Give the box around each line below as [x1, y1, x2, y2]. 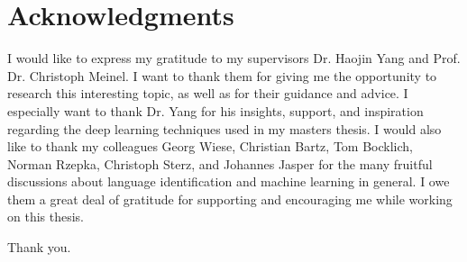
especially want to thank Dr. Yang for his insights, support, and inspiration [7, 101, 424, 120]
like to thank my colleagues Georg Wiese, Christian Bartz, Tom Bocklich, [7, 137, 413, 156]
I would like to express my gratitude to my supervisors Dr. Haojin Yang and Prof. [7, 49, 461, 68]
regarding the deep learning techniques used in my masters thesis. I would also [7, 119, 442, 138]
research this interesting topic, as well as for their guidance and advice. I [7, 84, 408, 103]
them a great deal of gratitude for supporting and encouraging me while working [7, 189, 453, 208]
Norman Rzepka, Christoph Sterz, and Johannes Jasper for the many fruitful [7, 154, 433, 173]
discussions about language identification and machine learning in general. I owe [7, 172, 450, 191]
